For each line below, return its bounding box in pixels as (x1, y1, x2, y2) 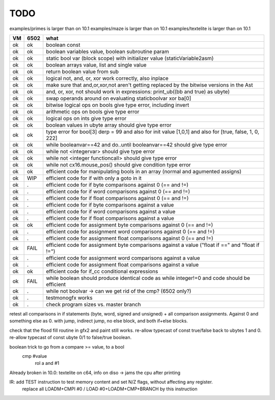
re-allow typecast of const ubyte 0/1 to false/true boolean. (9, 334, 132, 340)
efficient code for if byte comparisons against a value (46, 201, 174, 208)
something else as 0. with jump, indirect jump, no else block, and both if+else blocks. (9, 318, 188, 324)
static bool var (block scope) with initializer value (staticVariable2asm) (46, 54, 214, 62)
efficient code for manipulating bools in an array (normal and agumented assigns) (46, 168, 242, 175)
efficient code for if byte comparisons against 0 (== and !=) (46, 181, 188, 188)
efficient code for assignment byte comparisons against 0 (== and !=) (46, 221, 213, 228)
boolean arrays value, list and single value (46, 61, 147, 68)
